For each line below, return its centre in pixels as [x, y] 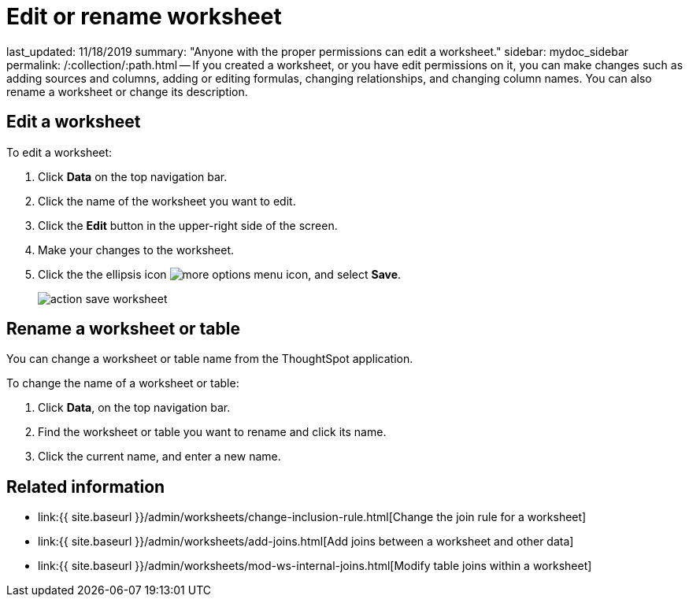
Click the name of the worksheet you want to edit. [167, 201]
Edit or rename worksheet [144, 17]
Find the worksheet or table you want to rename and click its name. [212, 432]
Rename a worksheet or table [123, 329]
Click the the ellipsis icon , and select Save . [220, 274]
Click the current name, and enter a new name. [159, 457]
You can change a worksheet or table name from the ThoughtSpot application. [210, 359]
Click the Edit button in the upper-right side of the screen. [188, 225]
